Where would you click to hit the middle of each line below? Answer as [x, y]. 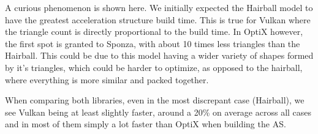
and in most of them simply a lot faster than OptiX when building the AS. [146, 124]
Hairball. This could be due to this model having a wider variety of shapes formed [159, 55]
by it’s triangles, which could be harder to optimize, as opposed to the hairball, [154, 67]
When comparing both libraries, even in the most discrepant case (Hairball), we [155, 100]
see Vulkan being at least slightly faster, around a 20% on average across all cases [158, 112]
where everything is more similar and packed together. [107, 79]
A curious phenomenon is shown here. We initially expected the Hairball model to [159, 7]
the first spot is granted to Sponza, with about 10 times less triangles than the [153, 43]
